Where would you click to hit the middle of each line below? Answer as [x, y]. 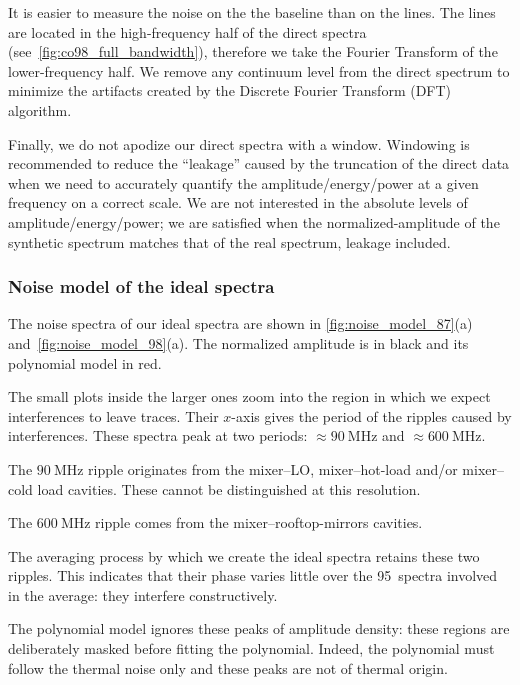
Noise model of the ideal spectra [141, 286]
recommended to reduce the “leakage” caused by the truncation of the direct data [259, 163]
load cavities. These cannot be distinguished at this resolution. [229, 488]
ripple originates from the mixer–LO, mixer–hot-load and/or [273, 468]
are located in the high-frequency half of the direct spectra [187, 31]
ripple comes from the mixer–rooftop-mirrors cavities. [259, 522]
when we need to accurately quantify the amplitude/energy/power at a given [243, 182]
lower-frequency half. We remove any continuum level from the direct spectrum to [259, 70]
